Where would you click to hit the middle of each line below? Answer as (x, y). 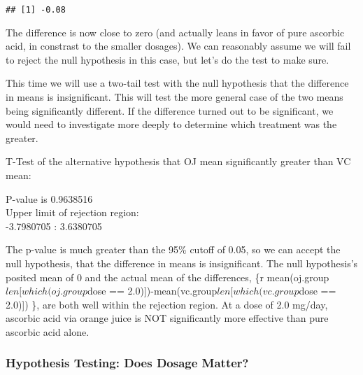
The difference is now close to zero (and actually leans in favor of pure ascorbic (175, 32)
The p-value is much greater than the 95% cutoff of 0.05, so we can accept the (173, 249)
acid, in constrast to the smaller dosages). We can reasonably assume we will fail (178, 46)
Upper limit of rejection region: (72, 212)
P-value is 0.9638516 (49, 198)
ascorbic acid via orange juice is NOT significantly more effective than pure (167, 318)
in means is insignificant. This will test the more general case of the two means (175, 97)
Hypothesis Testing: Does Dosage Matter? (127, 363)
